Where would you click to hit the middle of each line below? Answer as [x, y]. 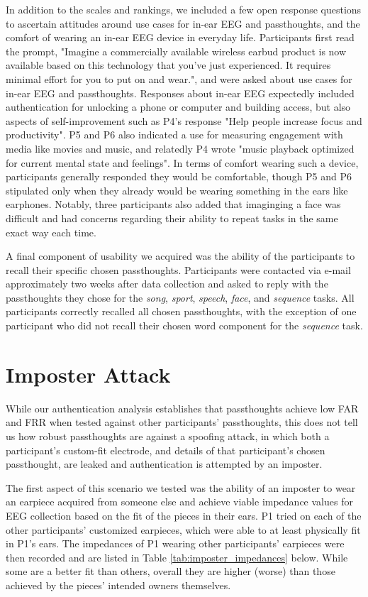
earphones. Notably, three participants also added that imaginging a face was [173, 204]
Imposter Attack [88, 374]
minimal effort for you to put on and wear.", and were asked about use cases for [179, 78]
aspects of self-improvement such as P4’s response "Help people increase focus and [184, 120]
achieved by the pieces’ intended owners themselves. [118, 585]
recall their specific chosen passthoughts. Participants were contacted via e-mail [178, 269]
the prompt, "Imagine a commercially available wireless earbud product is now [176, 51]
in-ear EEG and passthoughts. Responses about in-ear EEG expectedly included [180, 93]
